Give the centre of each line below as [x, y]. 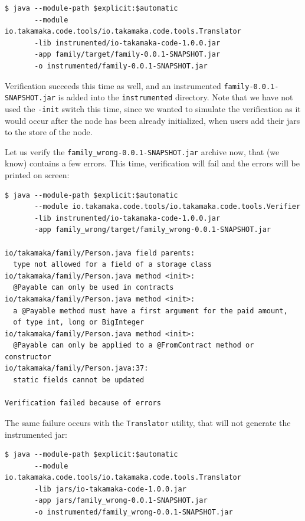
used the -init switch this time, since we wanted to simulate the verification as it [153, 108]
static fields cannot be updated [79, 380]
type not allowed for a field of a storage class [112, 265]
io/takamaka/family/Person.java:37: [77, 368]
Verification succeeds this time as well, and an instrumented [113, 85]
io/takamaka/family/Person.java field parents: [100, 253]
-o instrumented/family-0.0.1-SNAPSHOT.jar [121, 66]
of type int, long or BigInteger [79, 322]
